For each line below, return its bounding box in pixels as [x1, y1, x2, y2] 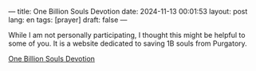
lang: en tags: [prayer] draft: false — [8, 15, 128, 24]
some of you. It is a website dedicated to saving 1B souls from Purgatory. [8, 39, 247, 48]
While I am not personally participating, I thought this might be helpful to [8, 31, 246, 39]
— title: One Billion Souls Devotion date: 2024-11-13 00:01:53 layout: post [8, 7, 248, 16]
